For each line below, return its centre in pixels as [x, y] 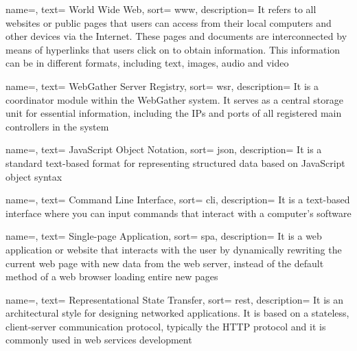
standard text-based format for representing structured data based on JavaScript [175, 162]
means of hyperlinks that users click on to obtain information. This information [173, 49]
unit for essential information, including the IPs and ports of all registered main [174, 113]
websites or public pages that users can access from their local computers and [169, 22]
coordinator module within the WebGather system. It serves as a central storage [174, 99]
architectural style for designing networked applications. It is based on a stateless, [177, 313]
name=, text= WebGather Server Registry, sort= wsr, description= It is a [162, 86]
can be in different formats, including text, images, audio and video [147, 63]
